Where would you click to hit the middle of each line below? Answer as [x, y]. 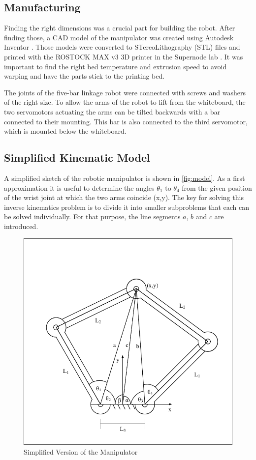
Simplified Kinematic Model [77, 158]
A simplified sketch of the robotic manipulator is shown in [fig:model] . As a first [125, 178]
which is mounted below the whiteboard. [65, 131]
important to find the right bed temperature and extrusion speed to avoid [115, 66]
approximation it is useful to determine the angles [79, 187]
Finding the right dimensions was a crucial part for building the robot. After [120, 28]
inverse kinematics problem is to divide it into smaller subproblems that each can [127, 207]
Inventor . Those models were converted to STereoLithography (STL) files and [122, 47]
